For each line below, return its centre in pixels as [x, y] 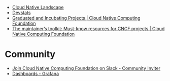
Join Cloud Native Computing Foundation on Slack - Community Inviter [86, 68]
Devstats [21, 13]
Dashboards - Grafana [36, 73]
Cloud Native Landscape [38, 7]
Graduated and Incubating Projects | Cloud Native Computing [76, 18]
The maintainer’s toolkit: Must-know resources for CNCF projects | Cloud [88, 29]
